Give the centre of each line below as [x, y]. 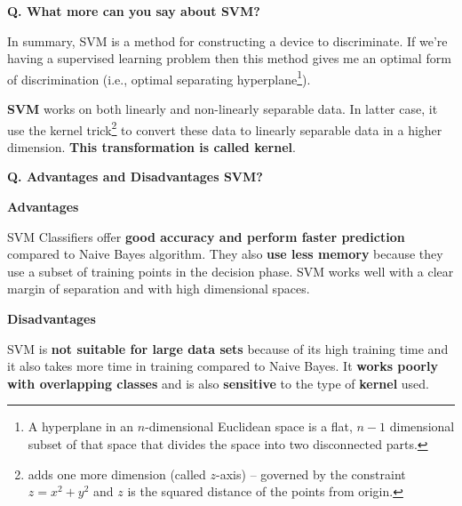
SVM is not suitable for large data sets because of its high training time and [228, 348]
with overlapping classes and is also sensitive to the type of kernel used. [218, 383]
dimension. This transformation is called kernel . [151, 146]
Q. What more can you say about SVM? [134, 11]
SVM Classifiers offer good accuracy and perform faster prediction [206, 236]
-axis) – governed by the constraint [311, 474]
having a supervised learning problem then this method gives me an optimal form [229, 58]
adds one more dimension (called [117, 474]
